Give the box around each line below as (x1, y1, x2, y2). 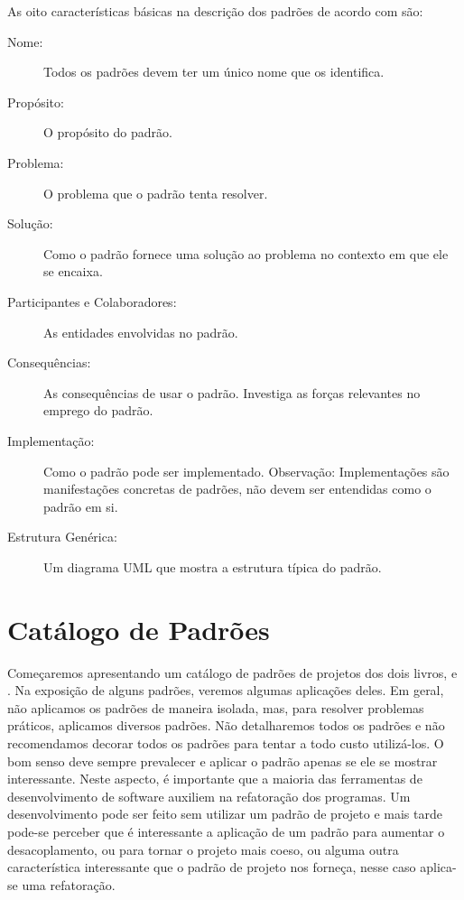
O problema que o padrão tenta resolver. (43, 183, 268, 202)
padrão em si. (43, 496, 118, 515)
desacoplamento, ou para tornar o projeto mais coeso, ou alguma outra (7, 840, 399, 858)
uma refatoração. (22, 875, 116, 894)
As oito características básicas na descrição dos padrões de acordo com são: (7, 2, 423, 20)
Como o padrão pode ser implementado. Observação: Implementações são (43, 461, 450, 480)
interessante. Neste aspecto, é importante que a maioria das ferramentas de (7, 769, 422, 788)
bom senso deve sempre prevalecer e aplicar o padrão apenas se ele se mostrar (7, 751, 438, 770)
